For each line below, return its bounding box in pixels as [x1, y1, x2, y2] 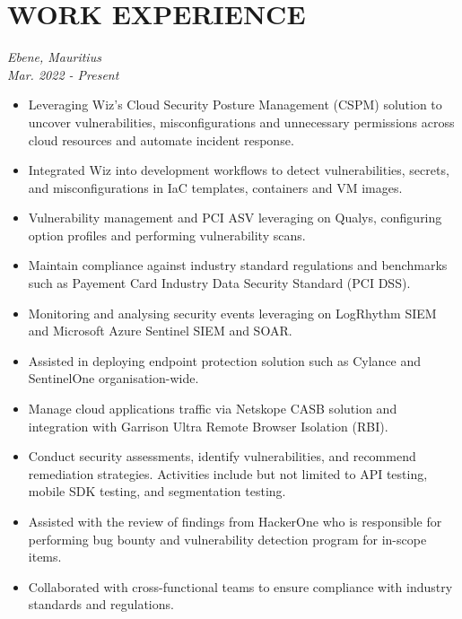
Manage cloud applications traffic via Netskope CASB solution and [28, 399, 397, 418]
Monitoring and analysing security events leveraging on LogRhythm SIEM [28, 303, 437, 322]
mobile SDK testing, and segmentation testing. [28, 482, 286, 501]
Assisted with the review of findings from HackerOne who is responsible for [28, 512, 442, 530]
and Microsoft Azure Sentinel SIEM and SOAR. [28, 321, 292, 340]
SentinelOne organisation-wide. [28, 369, 199, 388]
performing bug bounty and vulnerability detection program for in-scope [28, 529, 427, 548]
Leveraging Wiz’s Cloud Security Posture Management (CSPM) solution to [28, 95, 442, 114]
